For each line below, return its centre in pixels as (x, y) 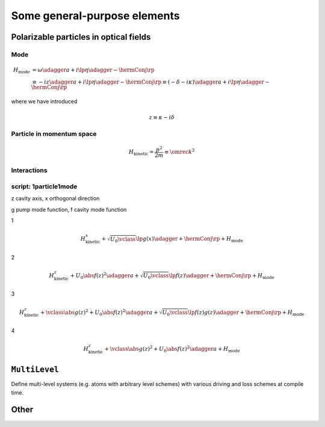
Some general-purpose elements (95, 16)
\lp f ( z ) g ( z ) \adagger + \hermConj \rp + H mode (246, 313)
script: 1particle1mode (44, 186)
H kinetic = (141, 152)
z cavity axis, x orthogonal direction (55, 198)
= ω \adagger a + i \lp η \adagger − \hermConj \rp (93, 70)
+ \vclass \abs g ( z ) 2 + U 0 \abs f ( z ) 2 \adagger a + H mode (172, 349)
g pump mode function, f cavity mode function (69, 209)
